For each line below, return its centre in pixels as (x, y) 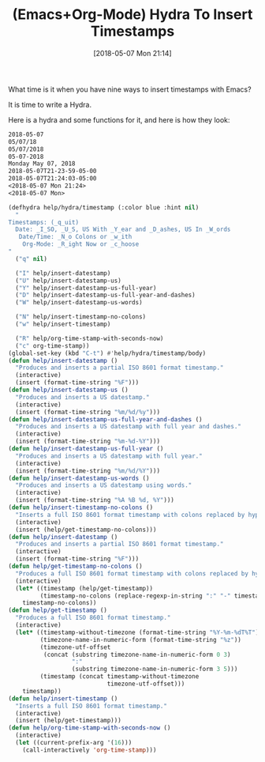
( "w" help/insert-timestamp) (63, 324)
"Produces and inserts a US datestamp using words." (104, 485)
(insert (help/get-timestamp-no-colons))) (86, 530)
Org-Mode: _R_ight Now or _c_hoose (81, 244)
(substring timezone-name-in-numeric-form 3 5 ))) (155, 670)
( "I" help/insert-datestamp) (63, 273)
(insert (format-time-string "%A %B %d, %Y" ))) (95, 500)
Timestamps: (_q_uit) (44, 222)
